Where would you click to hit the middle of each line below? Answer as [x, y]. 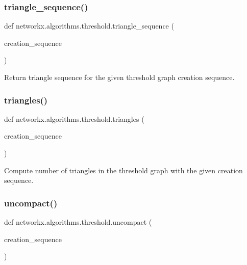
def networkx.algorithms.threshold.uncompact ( [78, 222]
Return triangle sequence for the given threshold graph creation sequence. [119, 77]
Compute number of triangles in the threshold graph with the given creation [123, 170]
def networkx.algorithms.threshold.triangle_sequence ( [89, 26]
